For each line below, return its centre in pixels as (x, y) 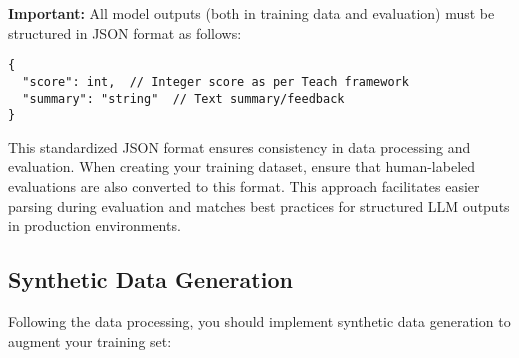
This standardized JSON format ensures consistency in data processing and (239, 146)
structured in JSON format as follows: (125, 32)
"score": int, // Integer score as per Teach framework (215, 81)
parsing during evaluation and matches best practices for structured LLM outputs (259, 205)
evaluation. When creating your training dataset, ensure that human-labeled (242, 166)
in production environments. (94, 225)
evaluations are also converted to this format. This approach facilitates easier (244, 186)
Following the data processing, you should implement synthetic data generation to (259, 320)
